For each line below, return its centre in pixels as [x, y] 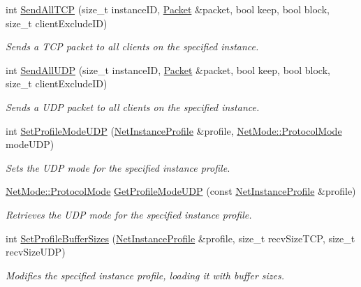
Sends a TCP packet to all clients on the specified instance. [132, 46]
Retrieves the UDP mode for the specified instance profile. [129, 214]
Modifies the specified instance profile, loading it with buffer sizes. [145, 275]
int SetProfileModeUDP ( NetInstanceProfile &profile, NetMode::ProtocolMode [174, 130]
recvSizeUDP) [36, 252]
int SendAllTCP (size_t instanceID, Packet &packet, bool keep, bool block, [168, 9]
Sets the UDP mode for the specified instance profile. [118, 167]
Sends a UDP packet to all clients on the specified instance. [133, 106]
